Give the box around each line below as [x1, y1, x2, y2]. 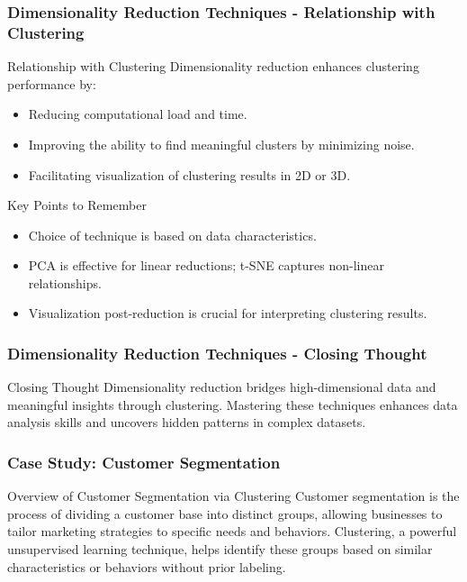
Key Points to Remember [7, 196, 147, 214]
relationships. [28, 273, 102, 292]
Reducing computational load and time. [28, 105, 247, 123]
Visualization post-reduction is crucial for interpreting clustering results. [28, 304, 427, 323]
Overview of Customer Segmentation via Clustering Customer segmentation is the [7, 487, 460, 505]
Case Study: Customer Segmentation [7, 451, 281, 473]
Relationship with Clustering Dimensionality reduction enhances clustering [7, 57, 419, 76]
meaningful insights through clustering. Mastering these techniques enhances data [7, 395, 458, 414]
